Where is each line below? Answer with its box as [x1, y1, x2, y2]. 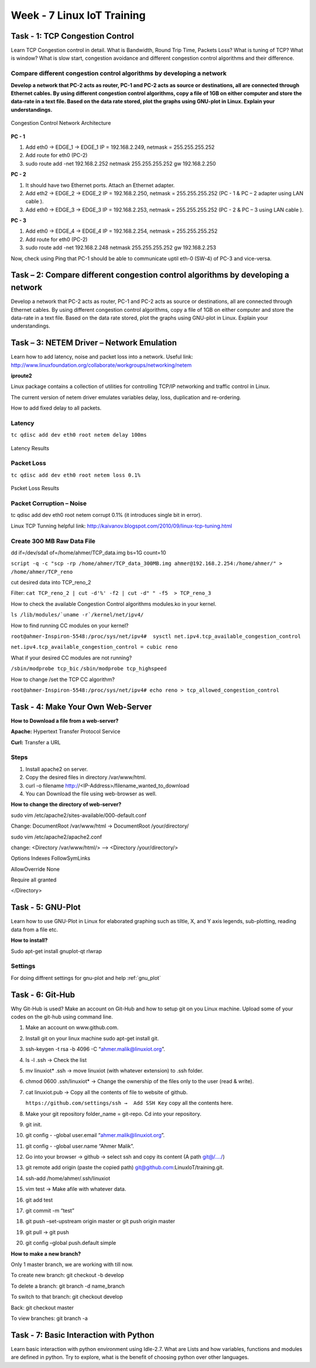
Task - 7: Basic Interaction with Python [11, 1330, 154, 1340]
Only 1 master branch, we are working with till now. [11, 1261, 133, 1268]
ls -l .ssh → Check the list [25, 1056, 87, 1063]
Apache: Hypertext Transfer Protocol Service [11, 728, 121, 735]
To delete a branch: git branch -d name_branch [11, 1282, 125, 1289]
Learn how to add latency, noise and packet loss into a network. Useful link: [11, 353, 193, 360]
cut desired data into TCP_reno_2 [11, 579, 91, 586]
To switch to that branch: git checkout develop [11, 1293, 123, 1301]
